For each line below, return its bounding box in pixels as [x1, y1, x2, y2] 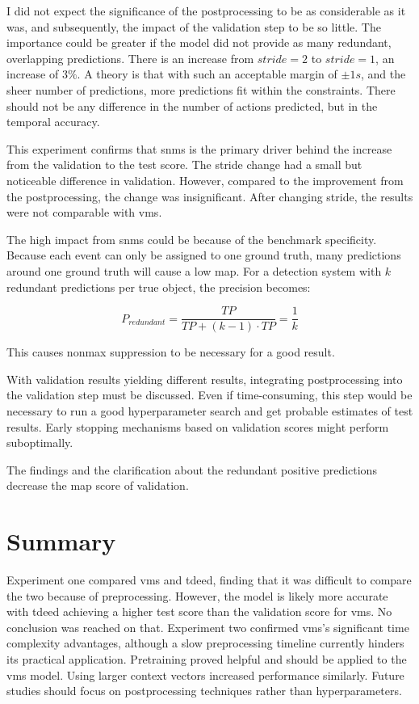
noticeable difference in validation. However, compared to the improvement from [6, 171, 404, 188]
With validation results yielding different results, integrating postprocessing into [6, 370, 403, 387]
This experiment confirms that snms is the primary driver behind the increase [6, 140, 392, 157]
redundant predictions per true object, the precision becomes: [6, 278, 311, 295]
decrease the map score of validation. [6, 477, 189, 494]
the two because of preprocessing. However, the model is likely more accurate [6, 587, 388, 604]
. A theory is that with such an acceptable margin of [77, 65, 337, 82]
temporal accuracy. [6, 113, 100, 130]
